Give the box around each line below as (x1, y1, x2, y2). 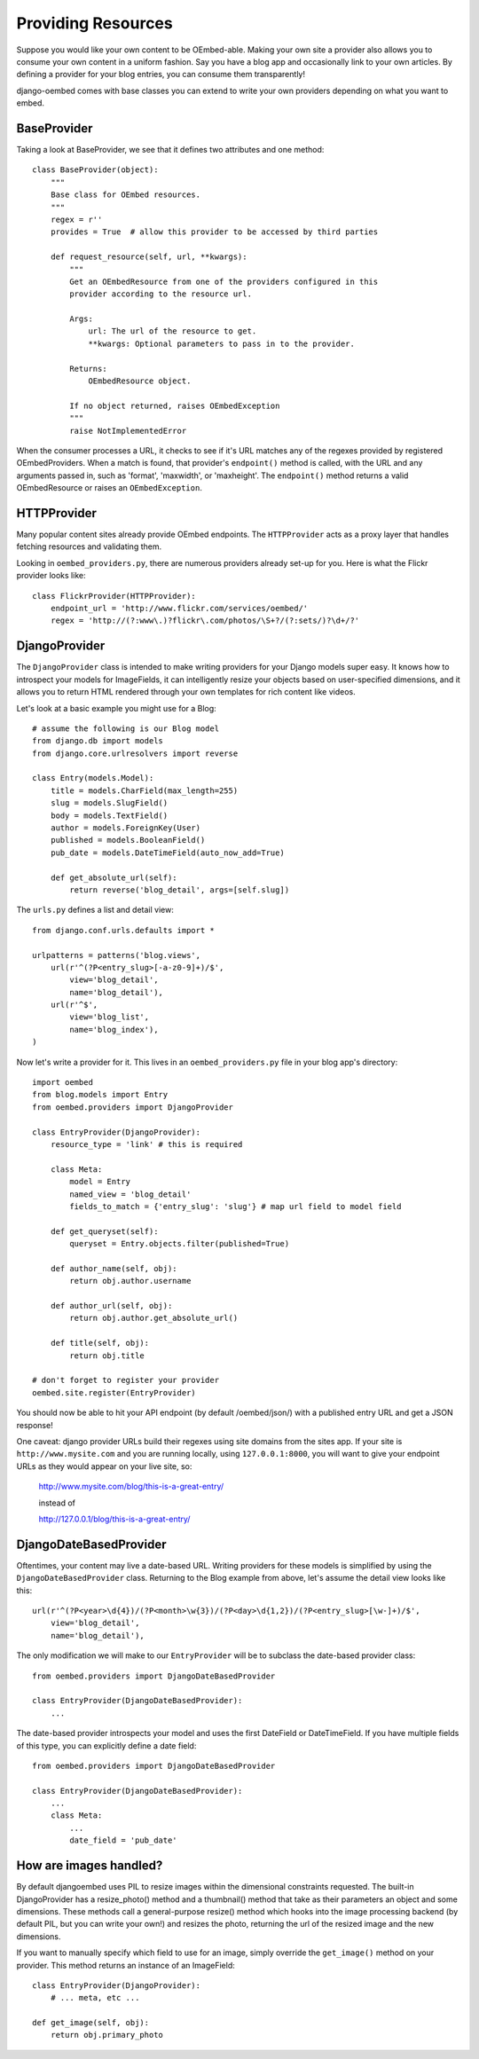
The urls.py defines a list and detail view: (16, 905, 175, 916)
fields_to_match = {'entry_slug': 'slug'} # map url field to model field (69, 1201, 402, 1211)
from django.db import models (32, 736, 164, 746)
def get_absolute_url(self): (50, 872, 177, 883)
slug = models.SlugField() (50, 798, 169, 808)
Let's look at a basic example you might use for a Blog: (16, 703, 216, 713)
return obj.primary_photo (50, 2030, 164, 2040)
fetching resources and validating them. (16, 541, 162, 552)
